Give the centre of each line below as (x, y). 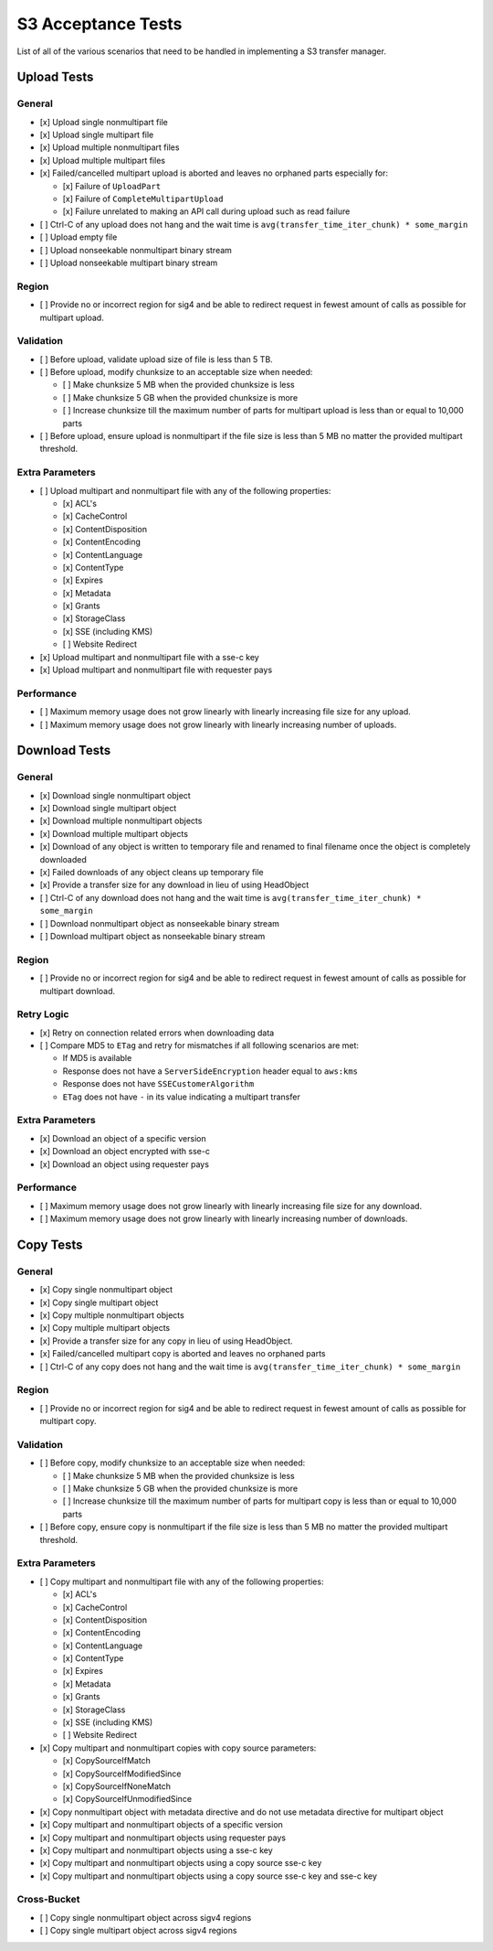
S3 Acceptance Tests (100, 24)
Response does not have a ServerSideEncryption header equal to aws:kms (210, 1071)
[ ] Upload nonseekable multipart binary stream (129, 263)
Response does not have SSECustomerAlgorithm (158, 1084)
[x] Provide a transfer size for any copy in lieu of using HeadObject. (166, 1341)
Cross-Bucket (48, 1900)
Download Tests (64, 750)
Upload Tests (55, 77)
